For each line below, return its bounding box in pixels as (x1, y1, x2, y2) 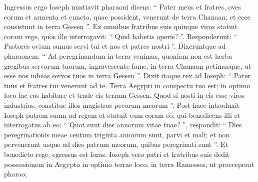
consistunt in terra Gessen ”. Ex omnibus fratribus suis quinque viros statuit (4, 21, 238, 32)
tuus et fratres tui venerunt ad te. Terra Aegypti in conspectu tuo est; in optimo (4, 80, 250, 90)
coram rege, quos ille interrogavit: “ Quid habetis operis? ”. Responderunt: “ (4, 31, 237, 41)
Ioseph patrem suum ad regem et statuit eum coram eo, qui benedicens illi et (4, 109, 240, 120)
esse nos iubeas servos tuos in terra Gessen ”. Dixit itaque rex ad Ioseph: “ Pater (4, 70, 250, 81)
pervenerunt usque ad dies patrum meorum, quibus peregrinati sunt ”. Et (4, 139, 228, 149)
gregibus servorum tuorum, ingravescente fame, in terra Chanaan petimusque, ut (4, 60, 251, 71)
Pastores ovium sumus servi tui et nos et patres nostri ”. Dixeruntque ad (4, 41, 226, 51)
